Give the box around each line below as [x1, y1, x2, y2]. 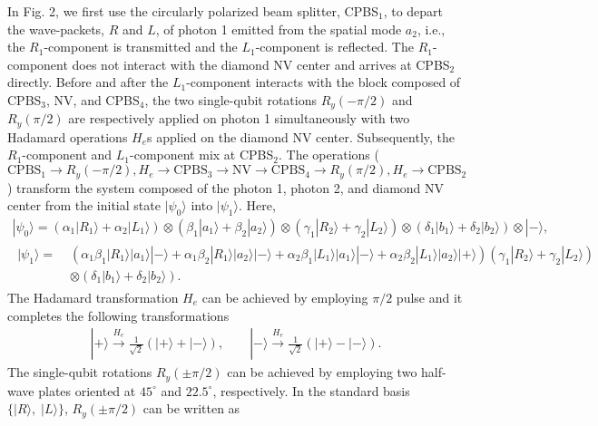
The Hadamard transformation [7, 288, 179, 307]
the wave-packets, [7, 19, 104, 38]
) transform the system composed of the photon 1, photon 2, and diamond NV [7, 178, 445, 197]
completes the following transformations [7, 305, 230, 324]
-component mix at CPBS [130, 145, 274, 164]
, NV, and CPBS [46, 90, 140, 109]
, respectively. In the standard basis [212, 381, 410, 400]
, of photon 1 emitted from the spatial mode [155, 19, 402, 38]
